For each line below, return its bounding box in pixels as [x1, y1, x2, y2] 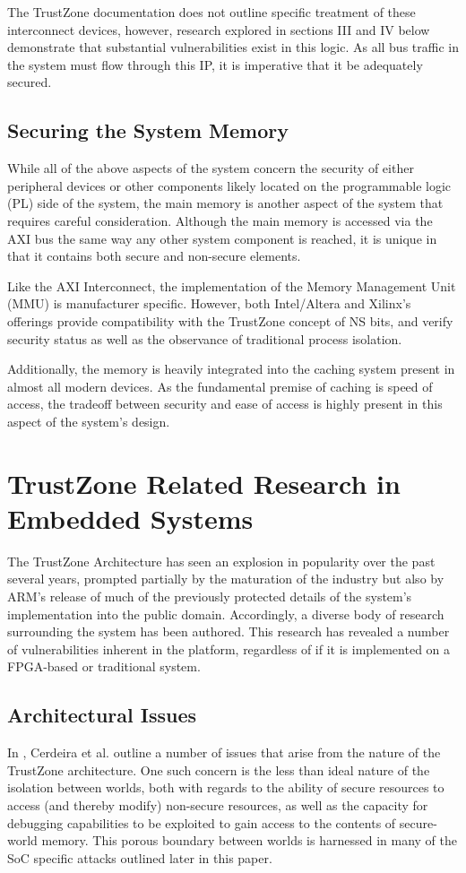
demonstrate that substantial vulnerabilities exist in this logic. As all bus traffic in [7, 38, 459, 56]
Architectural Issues [7, 701, 197, 729]
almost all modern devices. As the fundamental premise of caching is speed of [7, 376, 433, 395]
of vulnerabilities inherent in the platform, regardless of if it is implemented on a [7, 639, 451, 658]
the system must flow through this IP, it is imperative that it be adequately [7, 55, 423, 73]
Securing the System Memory [7, 117, 289, 144]
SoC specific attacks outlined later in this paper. [7, 848, 272, 867]
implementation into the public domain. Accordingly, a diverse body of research [7, 604, 444, 623]
